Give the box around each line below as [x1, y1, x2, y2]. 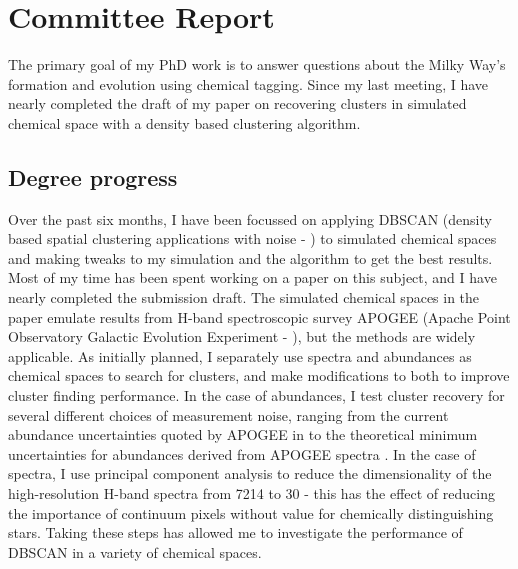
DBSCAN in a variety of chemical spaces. [8, 541, 262, 562]
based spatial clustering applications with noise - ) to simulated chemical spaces [8, 228, 497, 249]
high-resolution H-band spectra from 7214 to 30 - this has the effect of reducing [8, 483, 495, 504]
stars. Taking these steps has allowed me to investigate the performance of [8, 522, 463, 543]
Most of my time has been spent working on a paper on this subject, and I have [8, 267, 497, 288]
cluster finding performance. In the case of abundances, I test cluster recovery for [8, 385, 505, 406]
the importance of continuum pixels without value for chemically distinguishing [8, 502, 494, 523]
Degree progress [8, 161, 178, 192]
